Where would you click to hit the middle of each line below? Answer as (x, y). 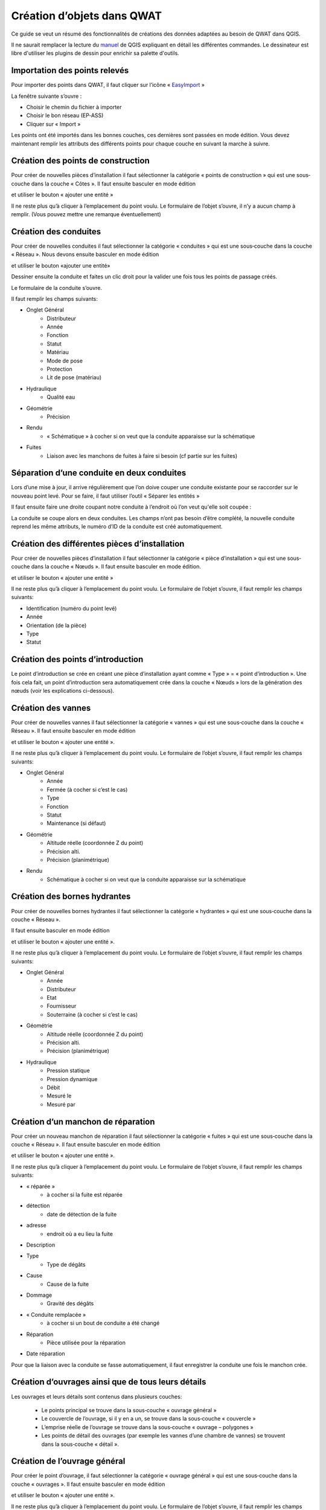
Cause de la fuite (68, 1284)
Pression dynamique (72, 1079)
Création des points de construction (81, 161)
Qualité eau (61, 397)
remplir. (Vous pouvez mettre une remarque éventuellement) (86, 214)
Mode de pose (65, 361)
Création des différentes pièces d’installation (98, 544)
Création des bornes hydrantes (71, 897)
